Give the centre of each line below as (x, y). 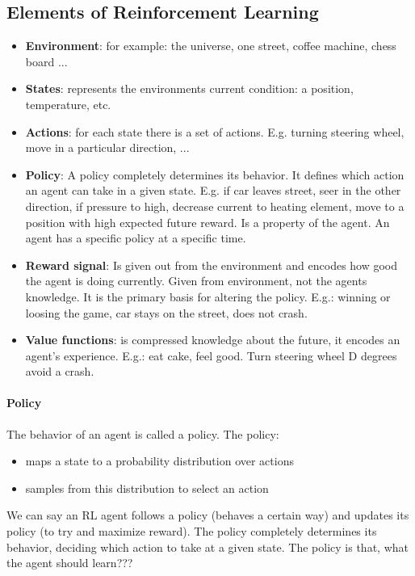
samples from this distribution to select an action (147, 488)
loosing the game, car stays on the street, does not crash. (166, 312)
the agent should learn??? (70, 563)
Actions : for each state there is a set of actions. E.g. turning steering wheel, (215, 131)
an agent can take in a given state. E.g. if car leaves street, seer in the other (213, 190)
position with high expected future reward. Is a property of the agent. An (207, 222)
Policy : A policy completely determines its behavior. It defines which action (215, 174)
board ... (46, 61)
